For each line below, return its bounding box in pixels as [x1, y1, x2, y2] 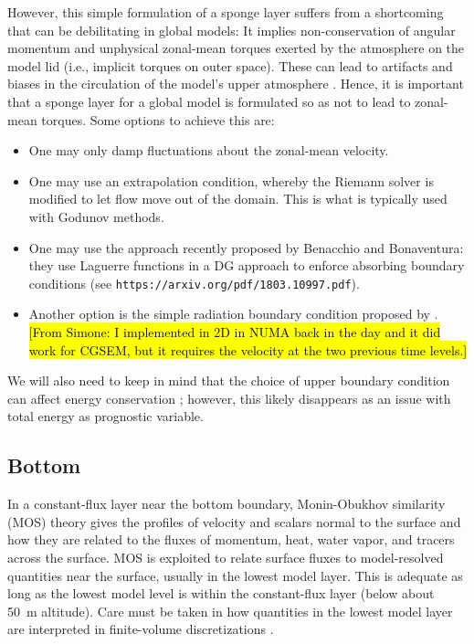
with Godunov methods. [28, 206, 164, 226]
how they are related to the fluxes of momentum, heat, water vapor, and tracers [7, 530, 455, 549]
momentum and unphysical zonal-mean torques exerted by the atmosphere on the [7, 38, 465, 58]
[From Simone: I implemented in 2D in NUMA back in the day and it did [28, 322, 441, 341]
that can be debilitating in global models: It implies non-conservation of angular [7, 20, 456, 39]
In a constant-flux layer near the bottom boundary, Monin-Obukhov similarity [7, 494, 446, 513]
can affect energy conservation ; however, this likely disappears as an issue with [7, 388, 451, 407]
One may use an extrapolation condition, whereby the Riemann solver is [28, 171, 434, 190]
